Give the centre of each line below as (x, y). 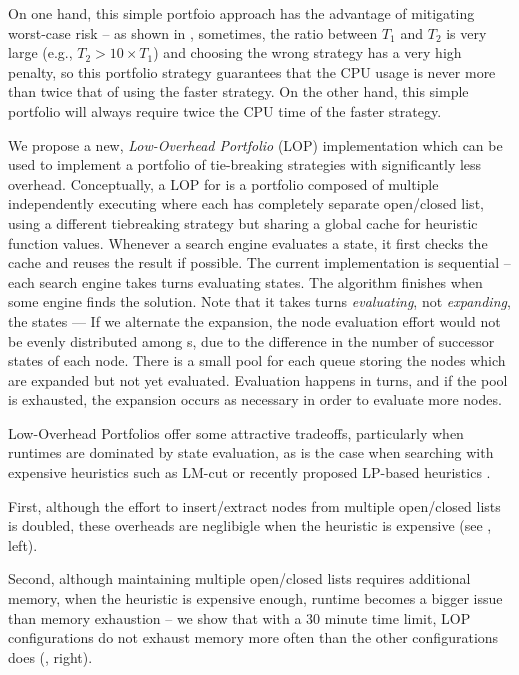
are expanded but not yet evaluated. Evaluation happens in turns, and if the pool (258, 379)
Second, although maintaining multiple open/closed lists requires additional (239, 578)
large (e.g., (40, 52)
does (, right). (50, 656)
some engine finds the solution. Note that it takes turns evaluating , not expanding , (259, 301)
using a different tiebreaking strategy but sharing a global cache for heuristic (243, 222)
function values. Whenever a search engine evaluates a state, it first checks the (248, 242)
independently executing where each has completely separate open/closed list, (246, 203)
